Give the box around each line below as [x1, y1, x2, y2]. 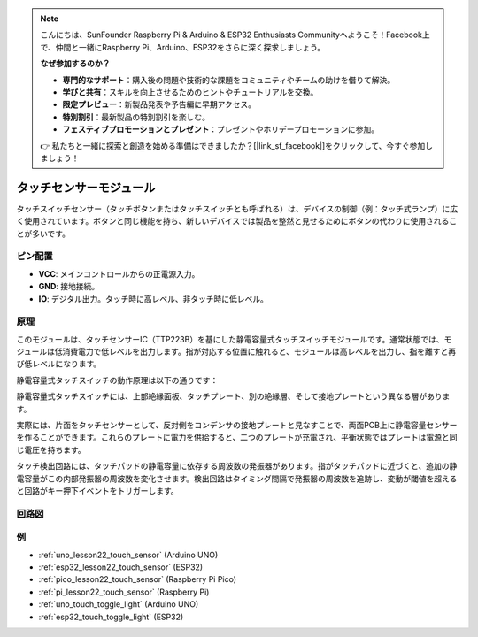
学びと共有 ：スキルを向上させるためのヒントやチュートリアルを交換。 [62, 87, 319, 97]
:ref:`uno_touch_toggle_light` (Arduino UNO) [38, 599, 199, 610]
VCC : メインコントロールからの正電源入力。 [38, 268, 200, 279]
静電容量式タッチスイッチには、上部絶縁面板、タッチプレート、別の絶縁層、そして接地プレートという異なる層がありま [16, 391, 451, 402]
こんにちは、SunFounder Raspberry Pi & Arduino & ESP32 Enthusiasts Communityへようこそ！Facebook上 [40, 29, 431, 40]
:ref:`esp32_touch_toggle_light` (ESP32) [38, 611, 184, 622]
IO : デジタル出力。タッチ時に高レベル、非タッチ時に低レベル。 [38, 293, 269, 304]
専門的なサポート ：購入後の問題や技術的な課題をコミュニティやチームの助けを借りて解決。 [62, 74, 396, 85]
